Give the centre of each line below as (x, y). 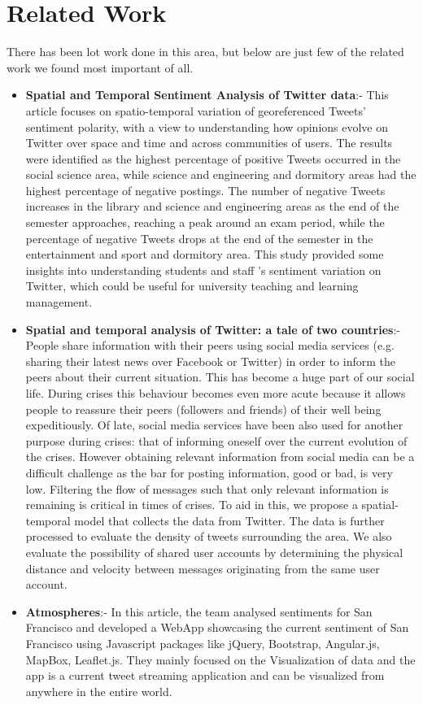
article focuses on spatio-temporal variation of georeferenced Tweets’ (196, 110)
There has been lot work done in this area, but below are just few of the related (205, 52)
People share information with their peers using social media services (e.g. (210, 345)
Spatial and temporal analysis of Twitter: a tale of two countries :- (213, 329)
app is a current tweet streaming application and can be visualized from (205, 675)
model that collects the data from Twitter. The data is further (229, 520)
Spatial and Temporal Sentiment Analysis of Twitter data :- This (207, 95)
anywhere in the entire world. (99, 691)
